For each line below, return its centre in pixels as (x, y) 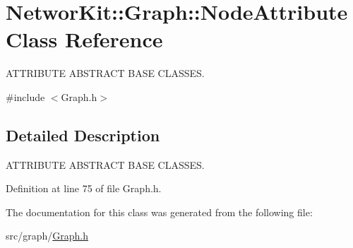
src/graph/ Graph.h (47, 236)
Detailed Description (83, 135)
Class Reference (84, 39)
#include (25, 96)
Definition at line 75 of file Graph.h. (84, 188)
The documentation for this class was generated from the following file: (159, 212)
